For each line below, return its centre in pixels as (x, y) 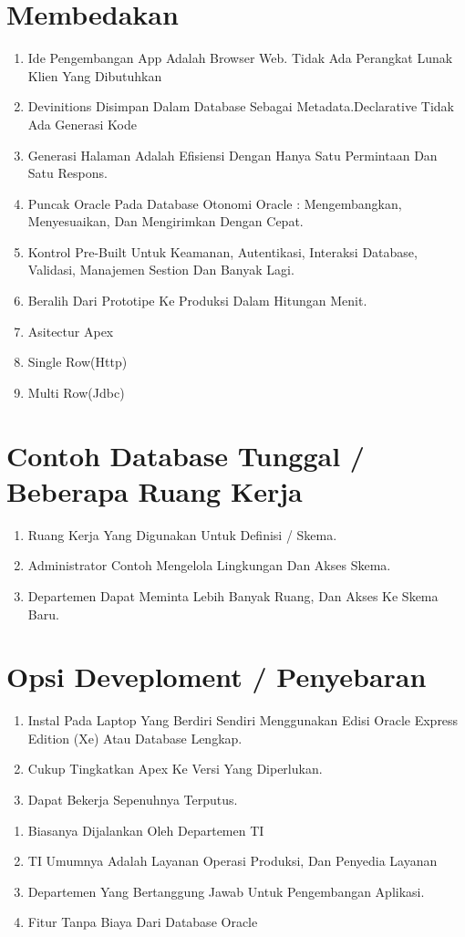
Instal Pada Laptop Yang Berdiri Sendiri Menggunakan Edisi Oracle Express (243, 720)
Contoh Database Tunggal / (186, 455)
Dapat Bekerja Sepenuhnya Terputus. (133, 800)
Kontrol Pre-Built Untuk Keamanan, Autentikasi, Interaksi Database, (222, 251)
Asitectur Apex (71, 331)
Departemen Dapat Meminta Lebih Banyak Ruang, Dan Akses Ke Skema (233, 595)
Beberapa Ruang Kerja (155, 490)
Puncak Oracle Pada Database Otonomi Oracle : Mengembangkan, (215, 203)
